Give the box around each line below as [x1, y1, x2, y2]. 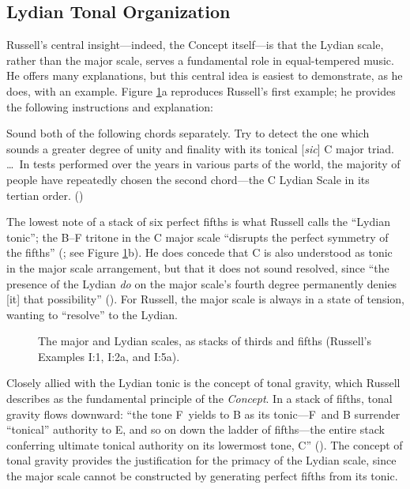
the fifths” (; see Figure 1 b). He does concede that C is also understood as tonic [6, 244, 393, 261]
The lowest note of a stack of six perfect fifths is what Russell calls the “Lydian [6, 213, 390, 230]
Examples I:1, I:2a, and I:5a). [38, 348, 180, 364]
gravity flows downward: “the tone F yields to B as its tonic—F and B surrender [6, 405, 401, 422]
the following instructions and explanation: [6, 98, 213, 115]
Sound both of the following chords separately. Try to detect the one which [6, 125, 370, 141]
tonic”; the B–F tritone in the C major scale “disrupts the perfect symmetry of [6, 228, 389, 245]
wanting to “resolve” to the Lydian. [6, 306, 178, 322]
